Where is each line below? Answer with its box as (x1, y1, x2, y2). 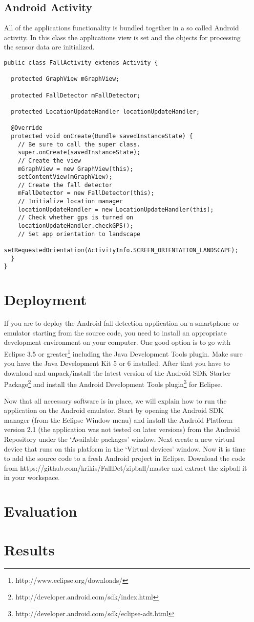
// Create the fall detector (18, 181, 112, 189)
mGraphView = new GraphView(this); (18, 165, 133, 172)
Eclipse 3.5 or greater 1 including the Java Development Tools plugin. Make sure (4, 347, 243, 359)
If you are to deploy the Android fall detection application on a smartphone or (4, 318, 239, 328)
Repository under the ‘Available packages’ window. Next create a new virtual (4, 434, 235, 444)
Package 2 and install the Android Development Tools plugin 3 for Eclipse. (4, 378, 223, 389)
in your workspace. (4, 472, 60, 482)
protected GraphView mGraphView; (11, 75, 120, 83)
